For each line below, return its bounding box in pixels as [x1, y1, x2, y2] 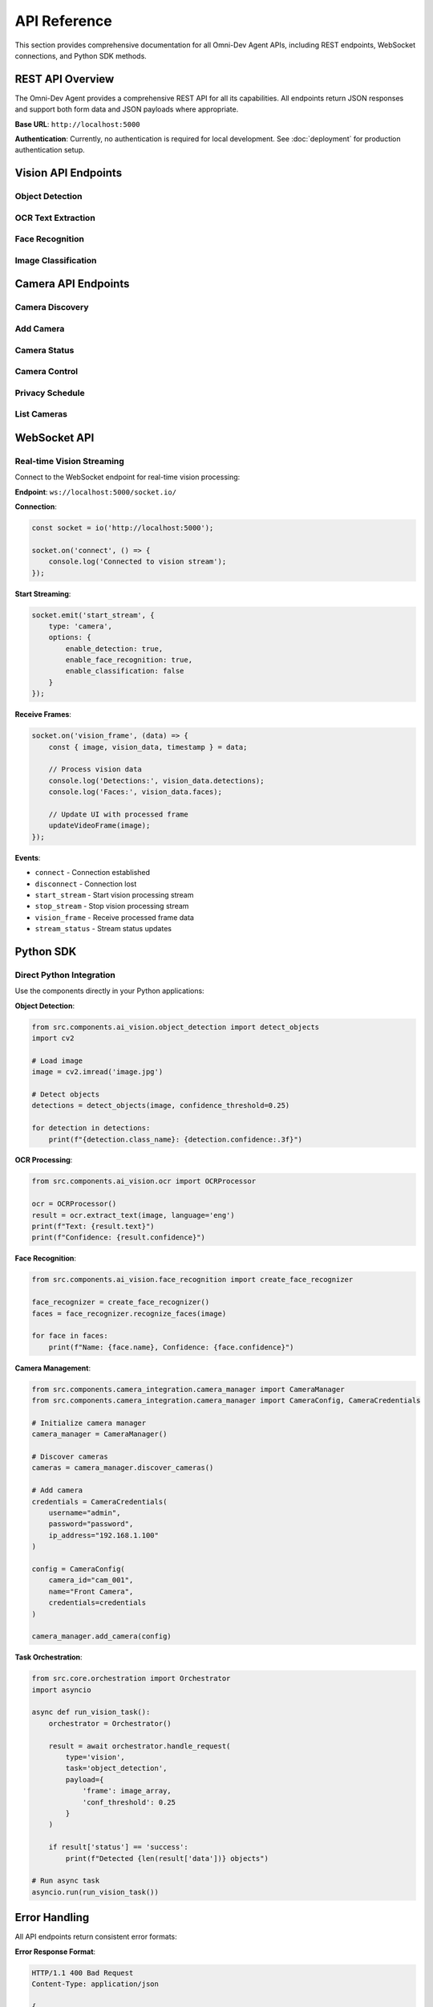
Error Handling [14, 1911, 90, 1924]
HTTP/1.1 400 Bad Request [31, 1968, 134, 1977]
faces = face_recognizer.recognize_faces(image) [31, 1309, 227, 1318]
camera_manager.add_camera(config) [31, 1632, 172, 1641]
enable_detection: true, [65, 644, 164, 653]
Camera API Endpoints [14, 277, 130, 291]
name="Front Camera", [48, 1586, 134, 1596]
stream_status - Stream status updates [34, 924, 172, 934]
